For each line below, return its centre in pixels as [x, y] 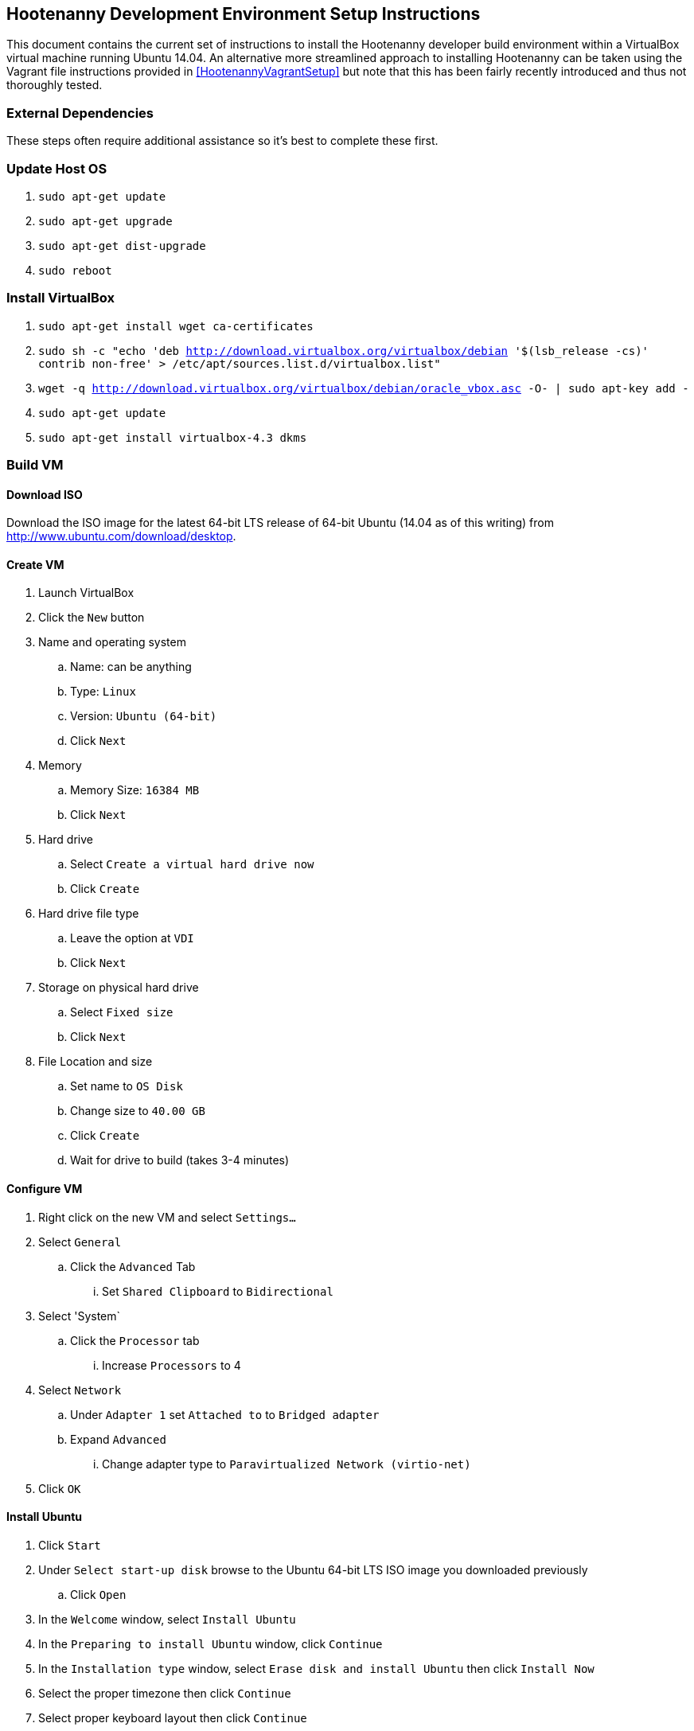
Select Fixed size [122, 1012]
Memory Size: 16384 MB [135, 790]
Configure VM [45, 1189]
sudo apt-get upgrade [105, 221]
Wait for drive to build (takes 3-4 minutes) [180, 1160]
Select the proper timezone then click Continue [165, 1693]
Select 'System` [80, 1316]
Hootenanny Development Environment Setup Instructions [244, 14]
